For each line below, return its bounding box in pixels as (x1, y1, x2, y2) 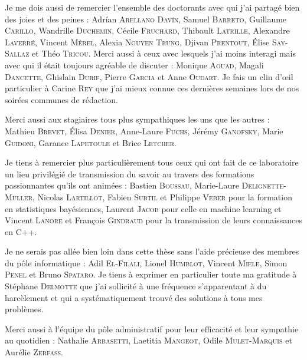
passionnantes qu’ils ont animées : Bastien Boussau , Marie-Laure (5, 179, 239, 191)
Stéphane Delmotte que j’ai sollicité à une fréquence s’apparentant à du (5, 280, 267, 292)
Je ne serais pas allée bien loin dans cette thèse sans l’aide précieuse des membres (5, 245, 299, 257)
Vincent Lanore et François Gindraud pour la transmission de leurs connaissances (5, 214, 302, 226)
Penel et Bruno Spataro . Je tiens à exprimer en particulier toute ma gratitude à (5, 268, 297, 280)
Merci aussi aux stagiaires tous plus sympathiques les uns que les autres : (5, 113, 270, 125)
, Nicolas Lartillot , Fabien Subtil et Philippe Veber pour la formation (32, 190, 292, 203)
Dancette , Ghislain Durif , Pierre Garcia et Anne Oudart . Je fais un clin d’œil (5, 70, 293, 82)
